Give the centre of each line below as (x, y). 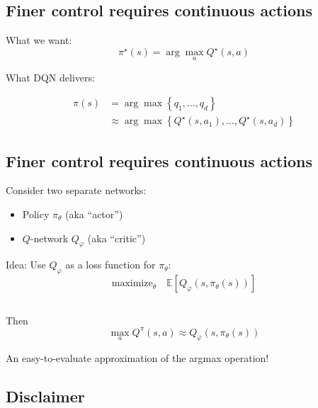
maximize (132, 284)
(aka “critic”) (117, 238)
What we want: (39, 40)
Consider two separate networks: (76, 190)
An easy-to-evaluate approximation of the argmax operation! (137, 358)
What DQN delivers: (50, 77)
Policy (36, 214)
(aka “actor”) (94, 214)
